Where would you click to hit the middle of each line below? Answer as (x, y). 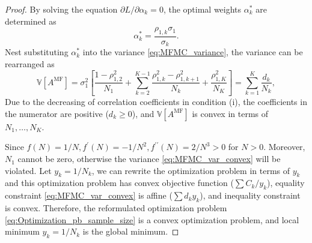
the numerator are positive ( (57, 113)
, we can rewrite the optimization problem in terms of (191, 170)
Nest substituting (37, 52)
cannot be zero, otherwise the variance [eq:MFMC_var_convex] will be (149, 159)
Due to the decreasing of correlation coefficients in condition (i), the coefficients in (156, 102)
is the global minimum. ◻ (131, 231)
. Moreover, (284, 147)
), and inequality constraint (250, 195)
